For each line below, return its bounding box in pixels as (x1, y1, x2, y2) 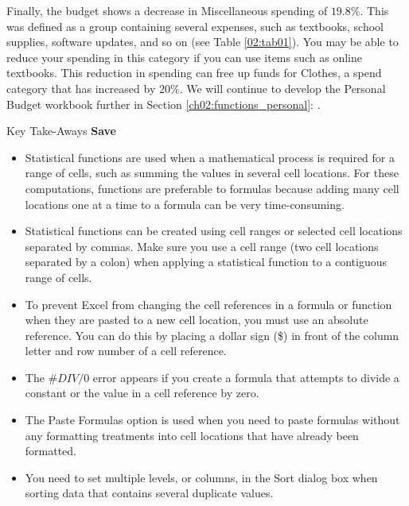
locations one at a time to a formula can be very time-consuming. (25, 195, 345, 212)
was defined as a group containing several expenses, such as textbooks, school (6, 17, 384, 34)
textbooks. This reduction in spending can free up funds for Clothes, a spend (6, 64, 382, 81)
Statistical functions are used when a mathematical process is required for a (25, 149, 395, 165)
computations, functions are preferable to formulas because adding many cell (25, 180, 399, 196)
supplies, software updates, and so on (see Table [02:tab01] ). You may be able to (6, 33, 399, 50)
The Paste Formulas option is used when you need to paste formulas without (25, 411, 400, 428)
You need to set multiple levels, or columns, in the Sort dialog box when (25, 469, 378, 485)
